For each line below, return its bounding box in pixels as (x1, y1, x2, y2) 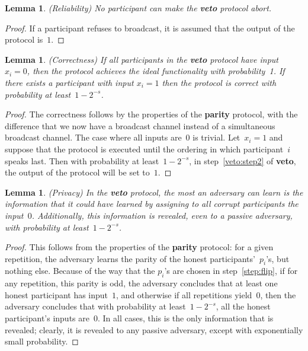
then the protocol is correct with (162, 76, 277, 88)
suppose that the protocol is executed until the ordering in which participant (5, 142, 284, 155)
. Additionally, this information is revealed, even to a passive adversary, (31, 209, 293, 221)
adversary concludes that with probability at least (5, 300, 186, 312)
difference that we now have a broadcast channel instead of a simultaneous (5, 119, 275, 132)
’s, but (266, 252, 290, 264)
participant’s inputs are (5, 312, 89, 324)
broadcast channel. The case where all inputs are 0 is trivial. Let (5, 131, 240, 143)
